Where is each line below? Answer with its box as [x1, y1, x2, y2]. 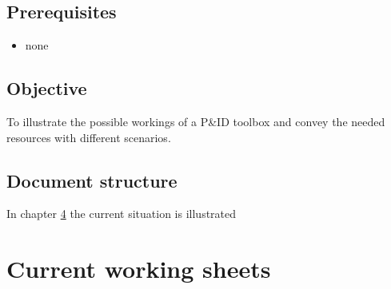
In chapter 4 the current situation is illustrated [6, 205, 237, 222]
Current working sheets [6, 252, 271, 285]
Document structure [6, 168, 178, 192]
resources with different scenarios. [6, 129, 171, 145]
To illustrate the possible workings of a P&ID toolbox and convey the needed [6, 113, 385, 129]
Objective [6, 76, 87, 101]
